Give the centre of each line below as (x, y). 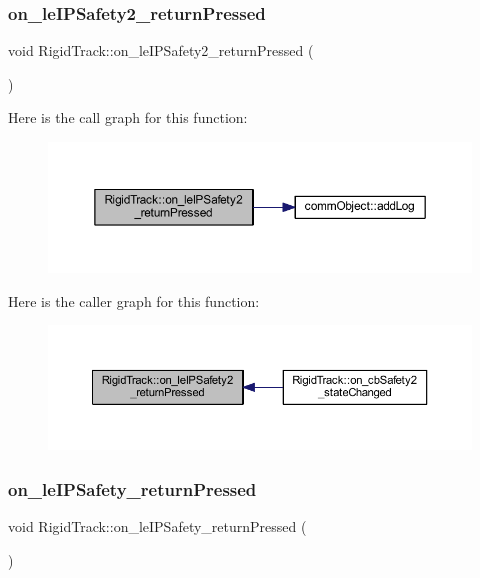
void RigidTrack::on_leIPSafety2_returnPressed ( (161, 50)
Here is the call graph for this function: (128, 117)
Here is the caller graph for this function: (134, 300)
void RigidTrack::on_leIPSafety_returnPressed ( (157, 525)
